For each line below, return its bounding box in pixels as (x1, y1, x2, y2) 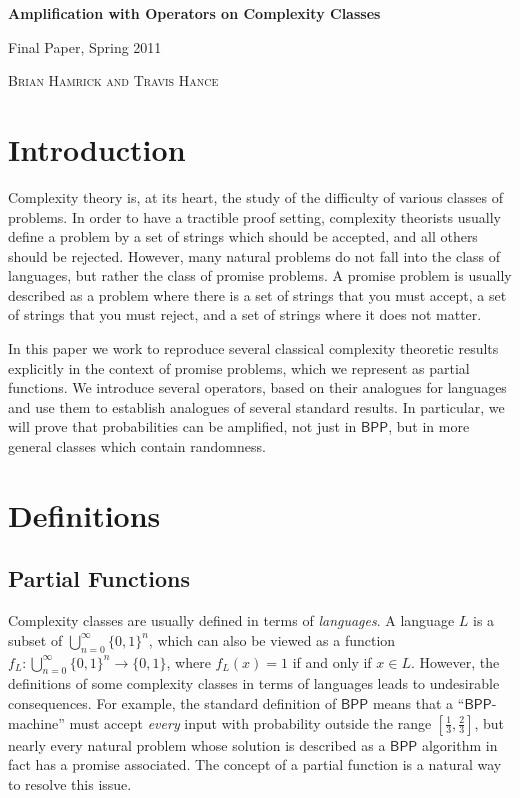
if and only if (292, 651, 372, 672)
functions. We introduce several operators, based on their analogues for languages (8, 377, 507, 398)
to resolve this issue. (8, 773, 132, 794)
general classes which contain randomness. (8, 436, 266, 457)
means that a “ (372, 692, 465, 713)
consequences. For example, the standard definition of (8, 692, 337, 713)
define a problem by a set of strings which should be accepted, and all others (8, 226, 478, 247)
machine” (8, 712, 65, 733)
